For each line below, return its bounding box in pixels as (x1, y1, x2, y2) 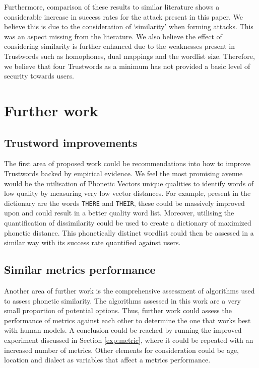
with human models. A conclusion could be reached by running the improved (4, 325, 242, 335)
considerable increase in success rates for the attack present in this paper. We (4, 11, 243, 22)
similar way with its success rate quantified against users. (4, 237, 181, 248)
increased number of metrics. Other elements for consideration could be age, (4, 344, 239, 355)
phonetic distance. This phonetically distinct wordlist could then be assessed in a (4, 227, 254, 238)
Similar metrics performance (4, 262, 156, 277)
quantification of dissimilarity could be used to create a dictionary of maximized (4, 217, 251, 228)
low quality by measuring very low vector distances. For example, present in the (4, 188, 251, 198)
